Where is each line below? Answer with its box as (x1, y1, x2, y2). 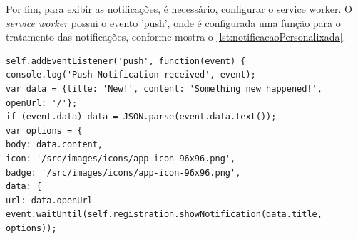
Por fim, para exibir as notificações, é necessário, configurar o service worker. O (6, 1, 352, 16)
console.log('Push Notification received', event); (6, 70, 256, 80)
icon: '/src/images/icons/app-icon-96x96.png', (6, 153, 236, 164)
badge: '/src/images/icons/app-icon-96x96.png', (6, 167, 241, 178)
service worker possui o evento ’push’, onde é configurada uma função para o (6, 15, 341, 30)
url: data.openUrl (6, 195, 93, 206)
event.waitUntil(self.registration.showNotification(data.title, (6, 209, 322, 220)
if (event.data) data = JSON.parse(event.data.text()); (6, 112, 277, 122)
